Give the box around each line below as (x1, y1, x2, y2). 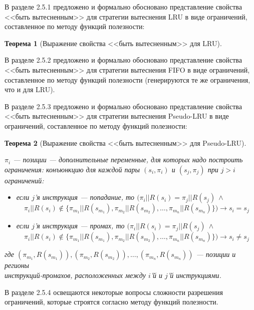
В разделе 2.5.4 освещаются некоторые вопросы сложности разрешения (5, 286, 223, 297)
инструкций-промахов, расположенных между (5, 269, 146, 280)
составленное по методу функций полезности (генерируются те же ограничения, (5, 74, 250, 85)
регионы (5, 260, 30, 270)
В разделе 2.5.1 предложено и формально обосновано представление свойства (5, 2, 242, 12)
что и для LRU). (5, 84, 55, 95)
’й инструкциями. (167, 269, 221, 280)
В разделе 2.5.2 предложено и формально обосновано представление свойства (5, 55, 242, 65)
